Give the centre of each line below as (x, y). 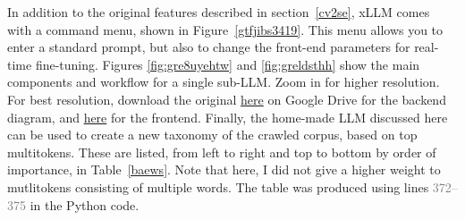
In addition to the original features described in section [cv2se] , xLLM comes (219, 12)
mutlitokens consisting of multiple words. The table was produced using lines (218, 186)
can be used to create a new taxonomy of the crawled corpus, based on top (212, 135)
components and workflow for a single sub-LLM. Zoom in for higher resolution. (224, 82)
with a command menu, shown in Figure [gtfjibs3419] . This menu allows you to (225, 29)
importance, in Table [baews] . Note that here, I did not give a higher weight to (224, 169)
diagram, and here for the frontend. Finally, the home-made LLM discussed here (228, 117)
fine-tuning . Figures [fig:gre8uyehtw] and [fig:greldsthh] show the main (228, 64)
